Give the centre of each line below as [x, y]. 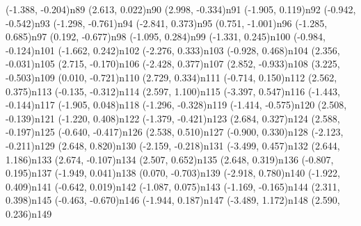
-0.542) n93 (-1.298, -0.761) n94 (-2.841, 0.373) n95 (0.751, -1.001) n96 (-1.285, [167, 23]
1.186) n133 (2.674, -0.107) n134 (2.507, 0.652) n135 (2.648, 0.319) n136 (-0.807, [170, 159]
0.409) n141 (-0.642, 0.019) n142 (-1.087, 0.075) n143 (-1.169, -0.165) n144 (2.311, [173, 186]
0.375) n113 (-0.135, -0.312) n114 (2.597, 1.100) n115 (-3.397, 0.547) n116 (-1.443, [173, 91]
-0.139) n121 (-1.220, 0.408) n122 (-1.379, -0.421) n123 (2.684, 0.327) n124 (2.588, [173, 118]
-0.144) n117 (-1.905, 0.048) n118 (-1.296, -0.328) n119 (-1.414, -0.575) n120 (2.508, [176, 105]
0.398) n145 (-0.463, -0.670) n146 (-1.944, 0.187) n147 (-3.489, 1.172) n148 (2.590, [173, 200]
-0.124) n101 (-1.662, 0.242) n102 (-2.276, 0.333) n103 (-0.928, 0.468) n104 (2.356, [173, 50]
